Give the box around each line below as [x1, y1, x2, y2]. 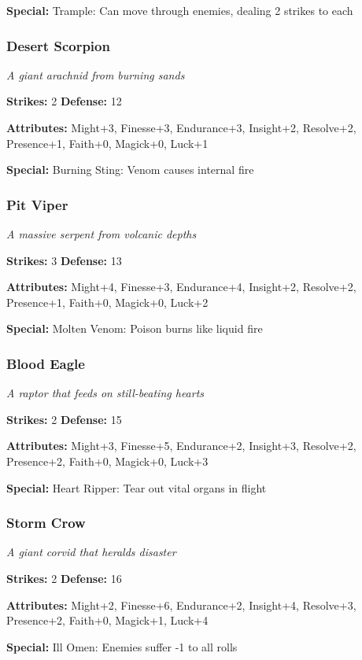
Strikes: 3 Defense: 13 [6, 252, 122, 268]
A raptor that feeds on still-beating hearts [6, 385, 205, 401]
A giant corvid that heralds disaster [6, 544, 176, 560]
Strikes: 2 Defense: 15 [6, 411, 122, 427]
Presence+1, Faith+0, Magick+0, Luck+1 [6, 135, 209, 151]
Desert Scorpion [6, 35, 110, 55]
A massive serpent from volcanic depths [6, 226, 197, 242]
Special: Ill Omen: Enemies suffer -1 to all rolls [6, 638, 238, 654]
